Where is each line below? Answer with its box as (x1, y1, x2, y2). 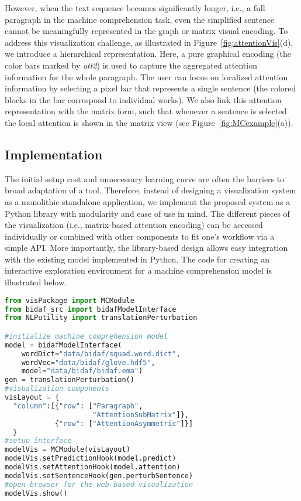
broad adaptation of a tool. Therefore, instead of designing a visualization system (5, 184, 296, 196)
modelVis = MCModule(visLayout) (5, 445, 130, 454)
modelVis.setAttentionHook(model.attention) (5, 463, 181, 472)
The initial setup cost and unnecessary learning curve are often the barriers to (5, 172, 285, 185)
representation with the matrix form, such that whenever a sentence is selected (5, 105, 287, 117)
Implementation (5, 145, 103, 163)
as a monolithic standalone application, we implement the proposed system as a (5, 195, 290, 207)
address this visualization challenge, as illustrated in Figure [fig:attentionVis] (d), (5, 36, 293, 48)
